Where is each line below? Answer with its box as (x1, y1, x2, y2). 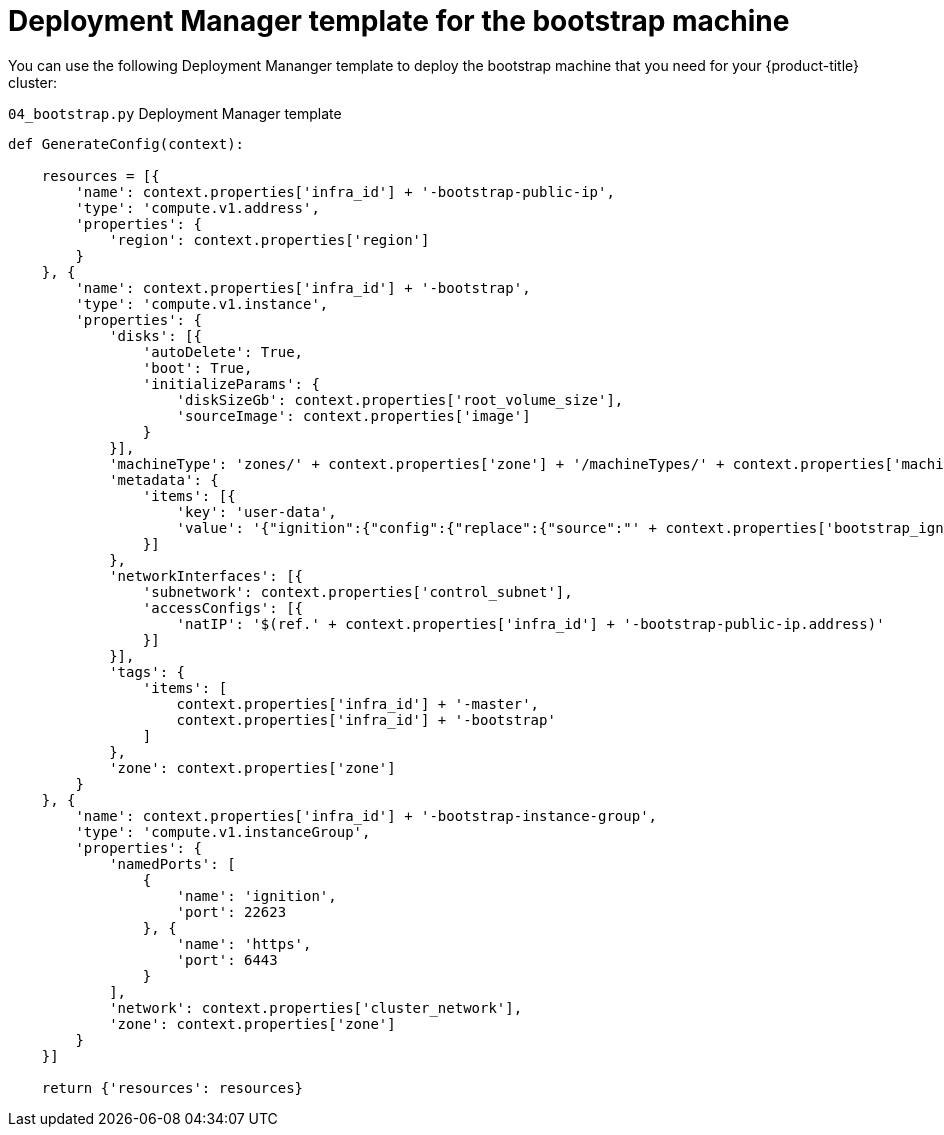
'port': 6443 (176, 951, 278, 968)
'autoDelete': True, (142, 343, 304, 360)
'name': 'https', (176, 935, 312, 952)
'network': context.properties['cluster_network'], (109, 999, 523, 1016)
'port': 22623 (176, 903, 287, 920)
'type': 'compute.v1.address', (75, 199, 320, 216)
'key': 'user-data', (176, 503, 337, 520)
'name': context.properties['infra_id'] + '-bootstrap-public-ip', (75, 183, 615, 200)
